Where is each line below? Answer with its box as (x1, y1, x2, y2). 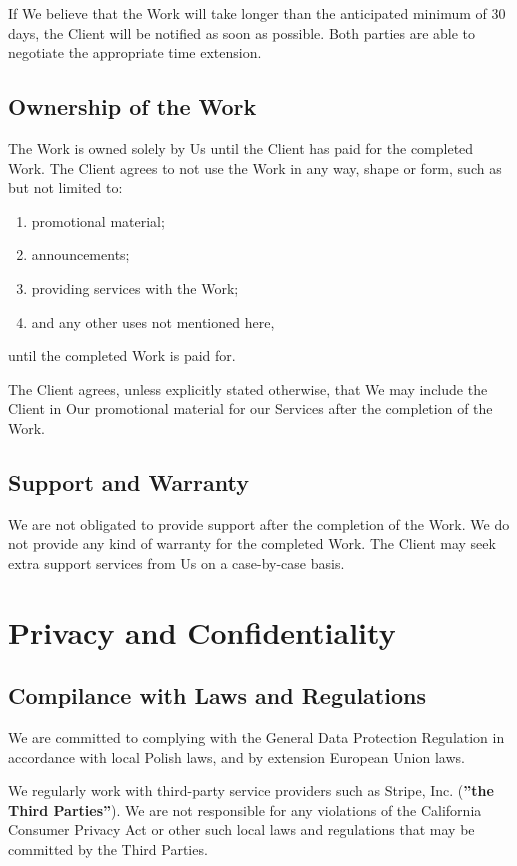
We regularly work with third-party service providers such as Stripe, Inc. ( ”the (8, 780, 494, 801)
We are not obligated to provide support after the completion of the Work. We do (8, 513, 510, 534)
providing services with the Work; (31, 277, 239, 298)
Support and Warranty (8, 466, 249, 497)
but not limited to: (8, 177, 123, 198)
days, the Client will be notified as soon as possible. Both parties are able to (8, 22, 476, 43)
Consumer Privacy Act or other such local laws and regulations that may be (8, 819, 475, 840)
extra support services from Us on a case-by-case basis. (8, 552, 345, 573)
